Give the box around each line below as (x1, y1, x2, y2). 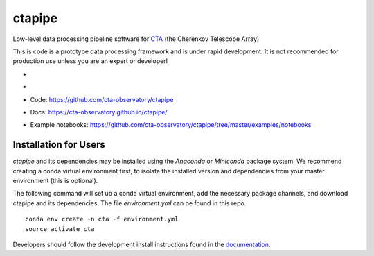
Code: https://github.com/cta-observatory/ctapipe (30, 95, 174, 103)
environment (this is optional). (12, 176, 98, 185)
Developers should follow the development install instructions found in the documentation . (12, 240, 271, 248)
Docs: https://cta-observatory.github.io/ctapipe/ (30, 108, 168, 116)
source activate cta (25, 225, 95, 232)
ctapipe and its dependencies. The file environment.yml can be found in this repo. (12, 198, 247, 207)
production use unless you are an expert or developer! (12, 57, 168, 65)
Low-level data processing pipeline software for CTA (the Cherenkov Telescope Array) (12, 35, 260, 43)
